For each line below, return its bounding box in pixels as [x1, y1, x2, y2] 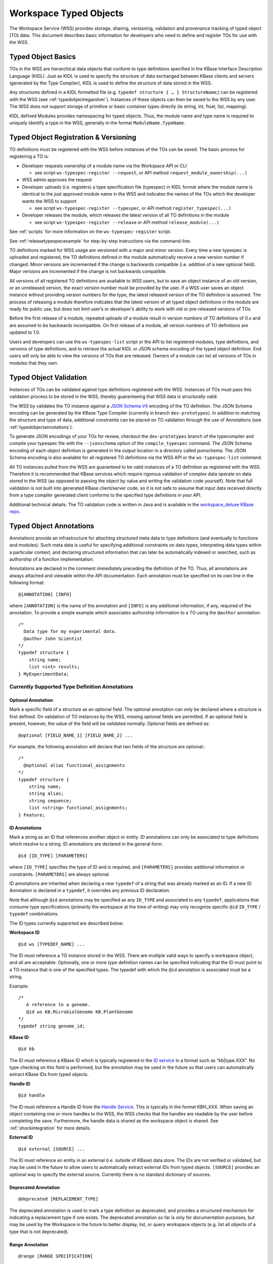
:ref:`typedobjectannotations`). [9, 424, 73, 430]
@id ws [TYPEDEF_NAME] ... [18, 941, 85, 947]
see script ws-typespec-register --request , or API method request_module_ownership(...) [34, 170, 248, 176]
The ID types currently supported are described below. [9, 920, 124, 926]
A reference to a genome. [26, 1002, 90, 1008]
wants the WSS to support [22, 198, 77, 204]
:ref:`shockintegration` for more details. [9, 1125, 91, 1131]
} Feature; [18, 812, 45, 818]
